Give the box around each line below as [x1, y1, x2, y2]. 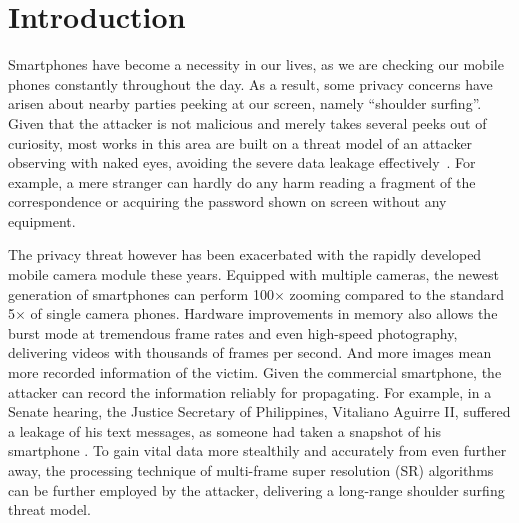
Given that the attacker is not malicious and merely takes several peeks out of [8, 112, 487, 133]
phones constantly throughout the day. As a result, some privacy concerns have [8, 73, 493, 94]
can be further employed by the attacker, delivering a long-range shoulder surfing [8, 479, 505, 500]
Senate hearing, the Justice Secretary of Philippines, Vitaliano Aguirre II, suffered [8, 401, 511, 422]
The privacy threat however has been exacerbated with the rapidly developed [8, 244, 482, 265]
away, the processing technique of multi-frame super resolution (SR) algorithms [8, 460, 494, 480]
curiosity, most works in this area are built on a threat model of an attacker [8, 132, 473, 153]
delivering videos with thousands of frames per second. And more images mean [8, 342, 492, 363]
